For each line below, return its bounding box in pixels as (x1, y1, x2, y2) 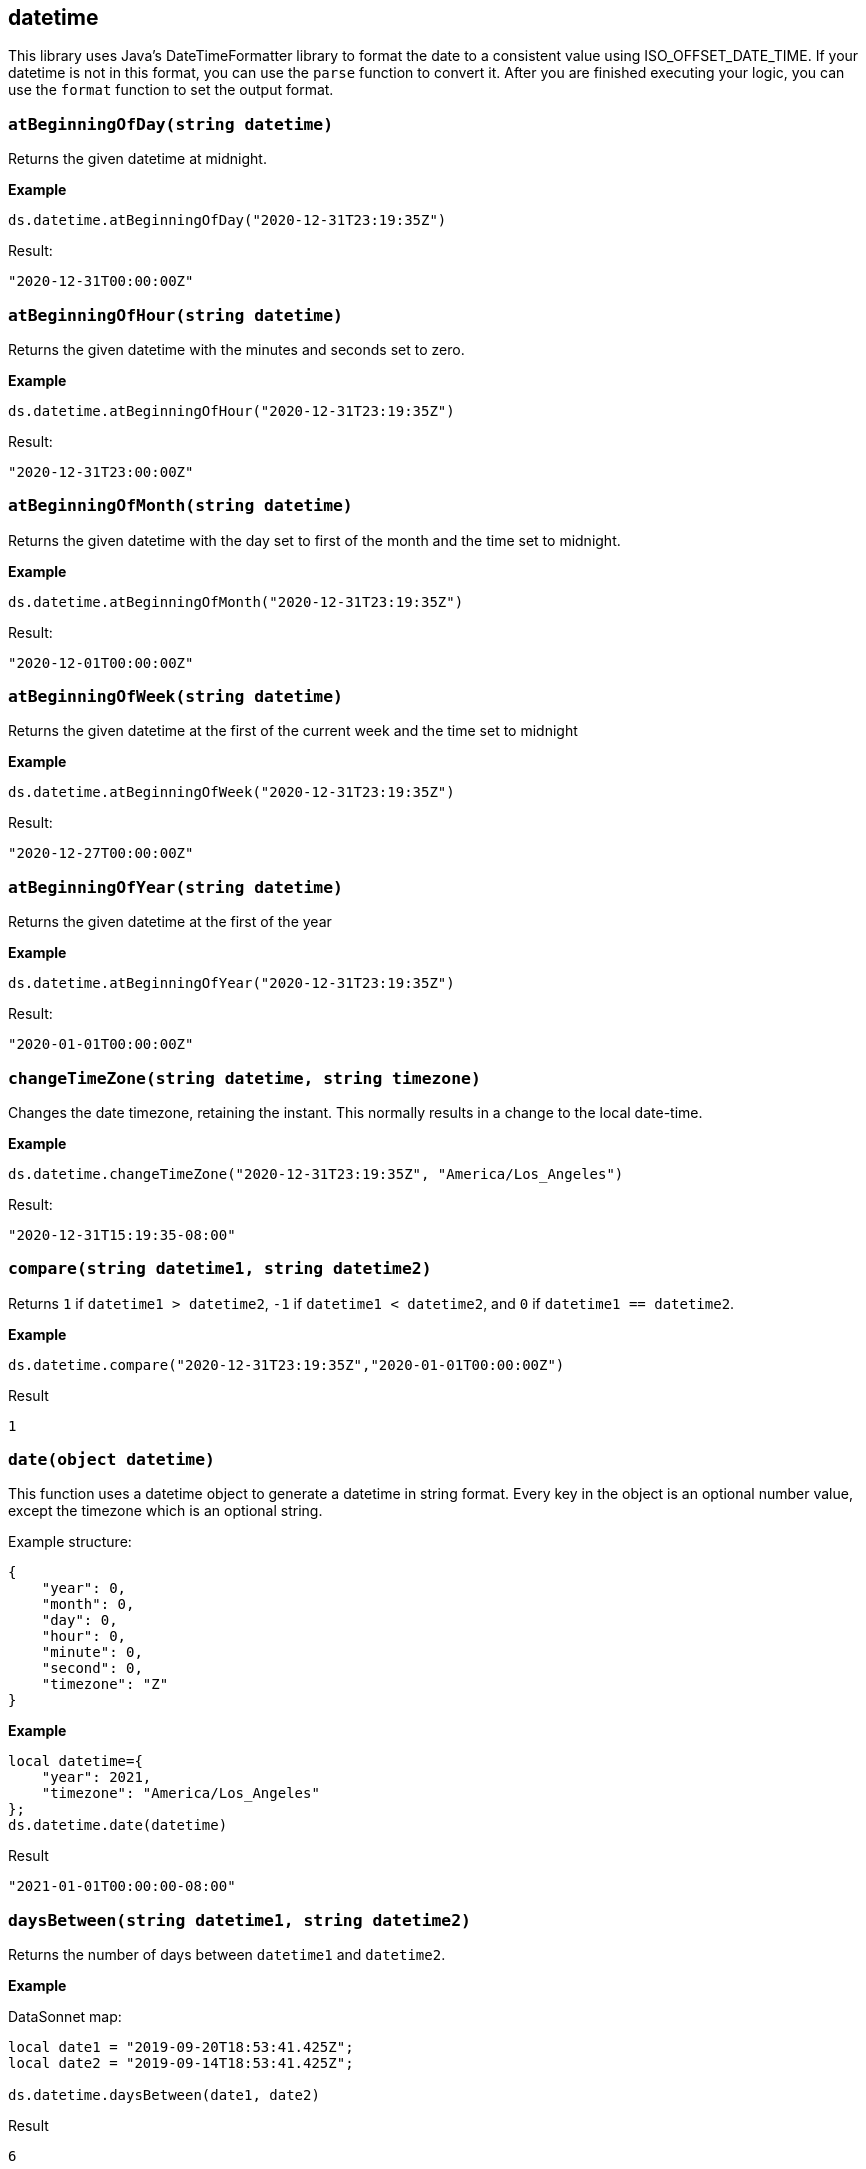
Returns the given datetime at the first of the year (8, 913, 332, 931)
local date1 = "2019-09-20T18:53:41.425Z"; (8, 2039, 354, 2056)
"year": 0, (41, 1580, 127, 1597)
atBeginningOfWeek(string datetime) (8, 687, 343, 707)
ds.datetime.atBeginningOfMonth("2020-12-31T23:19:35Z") (8, 593, 464, 610)
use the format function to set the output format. (8, 81, 334, 99)
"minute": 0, (41, 1644, 143, 1661)
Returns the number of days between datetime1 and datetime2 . (8, 1946, 446, 1964)
